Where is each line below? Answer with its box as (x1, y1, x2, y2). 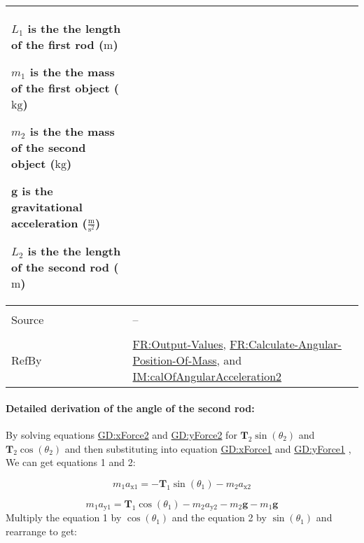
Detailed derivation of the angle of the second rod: (6, 400, 255, 415)
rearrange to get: (6, 523, 78, 538)
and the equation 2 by (171, 510, 267, 525)
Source (11, 311, 44, 328)
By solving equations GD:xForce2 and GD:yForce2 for (6, 427, 237, 442)
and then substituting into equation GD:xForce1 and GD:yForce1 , (64, 441, 351, 456)
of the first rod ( (11, 36, 104, 52)
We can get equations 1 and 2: (6, 455, 136, 470)
